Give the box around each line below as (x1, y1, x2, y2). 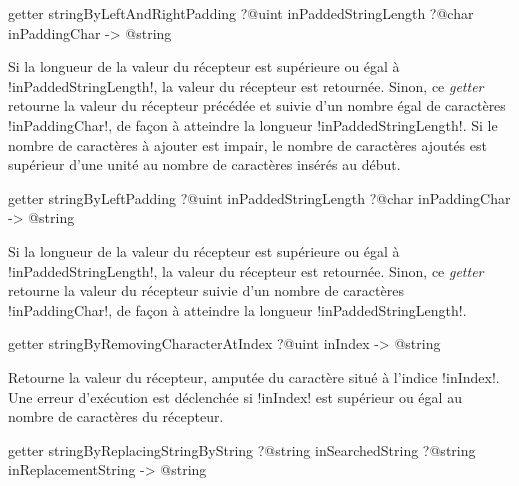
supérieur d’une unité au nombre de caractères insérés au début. (8, 154, 401, 175)
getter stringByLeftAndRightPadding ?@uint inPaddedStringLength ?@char (8, 3, 474, 23)
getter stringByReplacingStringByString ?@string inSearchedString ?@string (8, 439, 476, 460)
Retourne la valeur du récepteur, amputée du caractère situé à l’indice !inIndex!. (8, 366, 500, 387)
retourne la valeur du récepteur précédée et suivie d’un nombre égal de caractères (8, 95, 506, 116)
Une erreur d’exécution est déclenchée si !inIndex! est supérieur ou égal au (8, 386, 462, 407)
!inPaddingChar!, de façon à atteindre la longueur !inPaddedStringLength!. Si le (8, 114, 498, 135)
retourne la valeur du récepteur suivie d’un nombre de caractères (8, 280, 404, 301)
